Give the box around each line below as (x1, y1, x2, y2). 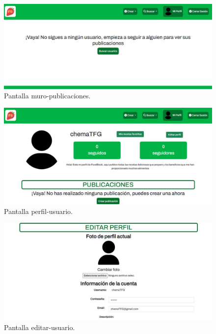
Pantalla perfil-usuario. (4, 206, 73, 216)
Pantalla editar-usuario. (4, 322, 75, 332)
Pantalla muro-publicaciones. (4, 91, 91, 101)
